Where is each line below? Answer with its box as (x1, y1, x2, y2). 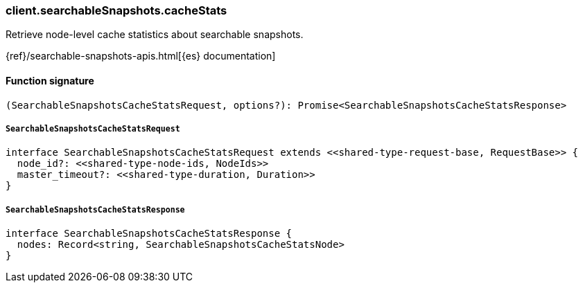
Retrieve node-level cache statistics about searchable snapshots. (6, 28, 304, 41)
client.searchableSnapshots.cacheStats (6, 3, 227, 17)
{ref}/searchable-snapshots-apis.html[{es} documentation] (6, 50, 276, 62)
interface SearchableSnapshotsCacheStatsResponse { (6, 228, 293, 240)
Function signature (6, 74, 94, 87)
